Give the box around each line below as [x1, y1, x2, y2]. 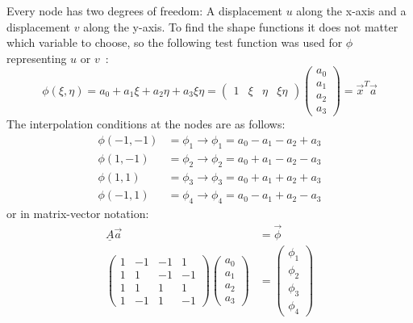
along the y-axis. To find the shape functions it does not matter [83, 18, 398, 35]
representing [6, 49, 67, 66]
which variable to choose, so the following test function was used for [6, 34, 343, 51]
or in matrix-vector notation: [6, 205, 149, 222]
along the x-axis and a [296, 2, 407, 19]
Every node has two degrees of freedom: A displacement [6, 2, 282, 19]
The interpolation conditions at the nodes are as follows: [6, 115, 286, 132]
